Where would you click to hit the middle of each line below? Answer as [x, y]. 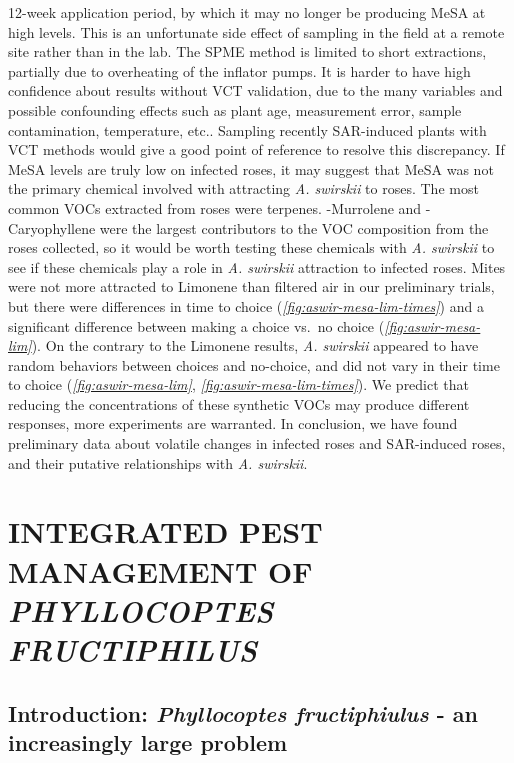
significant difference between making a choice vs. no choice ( [196, 325]
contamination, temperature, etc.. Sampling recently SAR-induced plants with [247, 129]
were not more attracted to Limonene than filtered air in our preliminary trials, [251, 286]
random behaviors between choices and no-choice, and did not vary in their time [254, 364]
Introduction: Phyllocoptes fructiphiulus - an [243, 712]
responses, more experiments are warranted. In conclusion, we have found [233, 423]
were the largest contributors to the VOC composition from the [294, 227]
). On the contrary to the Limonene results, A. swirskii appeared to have [255, 345]
